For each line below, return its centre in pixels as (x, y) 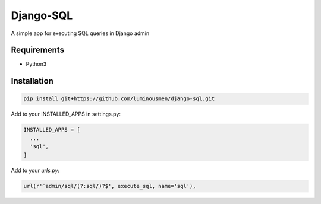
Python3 (36, 64)
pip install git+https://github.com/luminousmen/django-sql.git (119, 99)
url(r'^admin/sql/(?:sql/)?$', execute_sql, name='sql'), (110, 186)
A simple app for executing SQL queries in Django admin (80, 33)
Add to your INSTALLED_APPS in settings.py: (66, 114)
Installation (32, 81)
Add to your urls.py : (35, 170)
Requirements (38, 50)
